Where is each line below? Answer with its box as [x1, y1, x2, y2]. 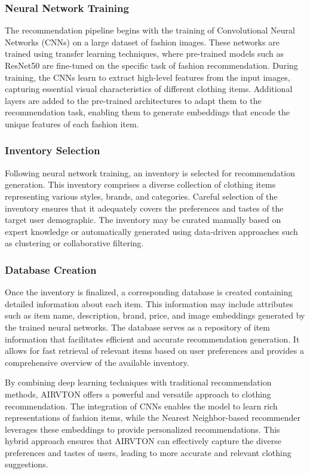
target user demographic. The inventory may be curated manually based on [5, 213, 281, 226]
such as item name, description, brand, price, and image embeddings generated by [5, 309, 305, 322]
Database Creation [5, 262, 97, 277]
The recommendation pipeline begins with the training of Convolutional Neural [5, 24, 295, 36]
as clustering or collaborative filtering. [5, 237, 144, 249]
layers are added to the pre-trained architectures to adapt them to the [5, 94, 262, 106]
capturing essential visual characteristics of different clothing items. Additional [5, 82, 293, 95]
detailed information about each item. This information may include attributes [5, 297, 293, 310]
